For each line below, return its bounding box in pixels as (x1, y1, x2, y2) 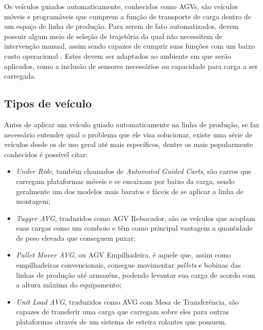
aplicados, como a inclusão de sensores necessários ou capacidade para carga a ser (4, 60, 258, 71)
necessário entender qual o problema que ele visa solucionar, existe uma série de (4, 129, 252, 139)
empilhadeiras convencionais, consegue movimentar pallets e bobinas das (16, 260, 241, 270)
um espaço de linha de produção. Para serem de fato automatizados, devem (4, 21, 239, 31)
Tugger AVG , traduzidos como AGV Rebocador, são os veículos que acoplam (16, 212, 255, 223)
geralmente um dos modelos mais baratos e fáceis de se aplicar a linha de (16, 186, 244, 196)
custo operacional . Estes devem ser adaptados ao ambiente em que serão (4, 50, 232, 61)
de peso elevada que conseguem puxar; (16, 232, 136, 243)
